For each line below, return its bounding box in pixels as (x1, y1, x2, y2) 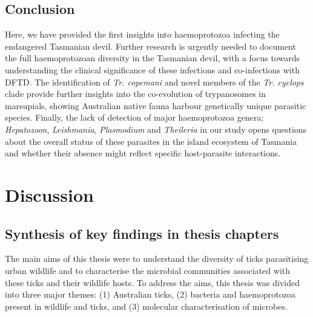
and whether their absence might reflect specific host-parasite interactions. (5, 147, 281, 159)
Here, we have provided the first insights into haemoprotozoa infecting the (5, 28, 280, 41)
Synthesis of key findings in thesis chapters (5, 224, 279, 242)
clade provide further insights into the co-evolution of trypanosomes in (5, 87, 266, 100)
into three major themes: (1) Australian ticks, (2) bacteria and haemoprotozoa (5, 288, 295, 301)
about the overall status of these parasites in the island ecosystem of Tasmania (5, 135, 297, 147)
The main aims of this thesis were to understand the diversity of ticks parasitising (5, 252, 309, 265)
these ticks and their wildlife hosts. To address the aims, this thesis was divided (5, 276, 300, 289)
